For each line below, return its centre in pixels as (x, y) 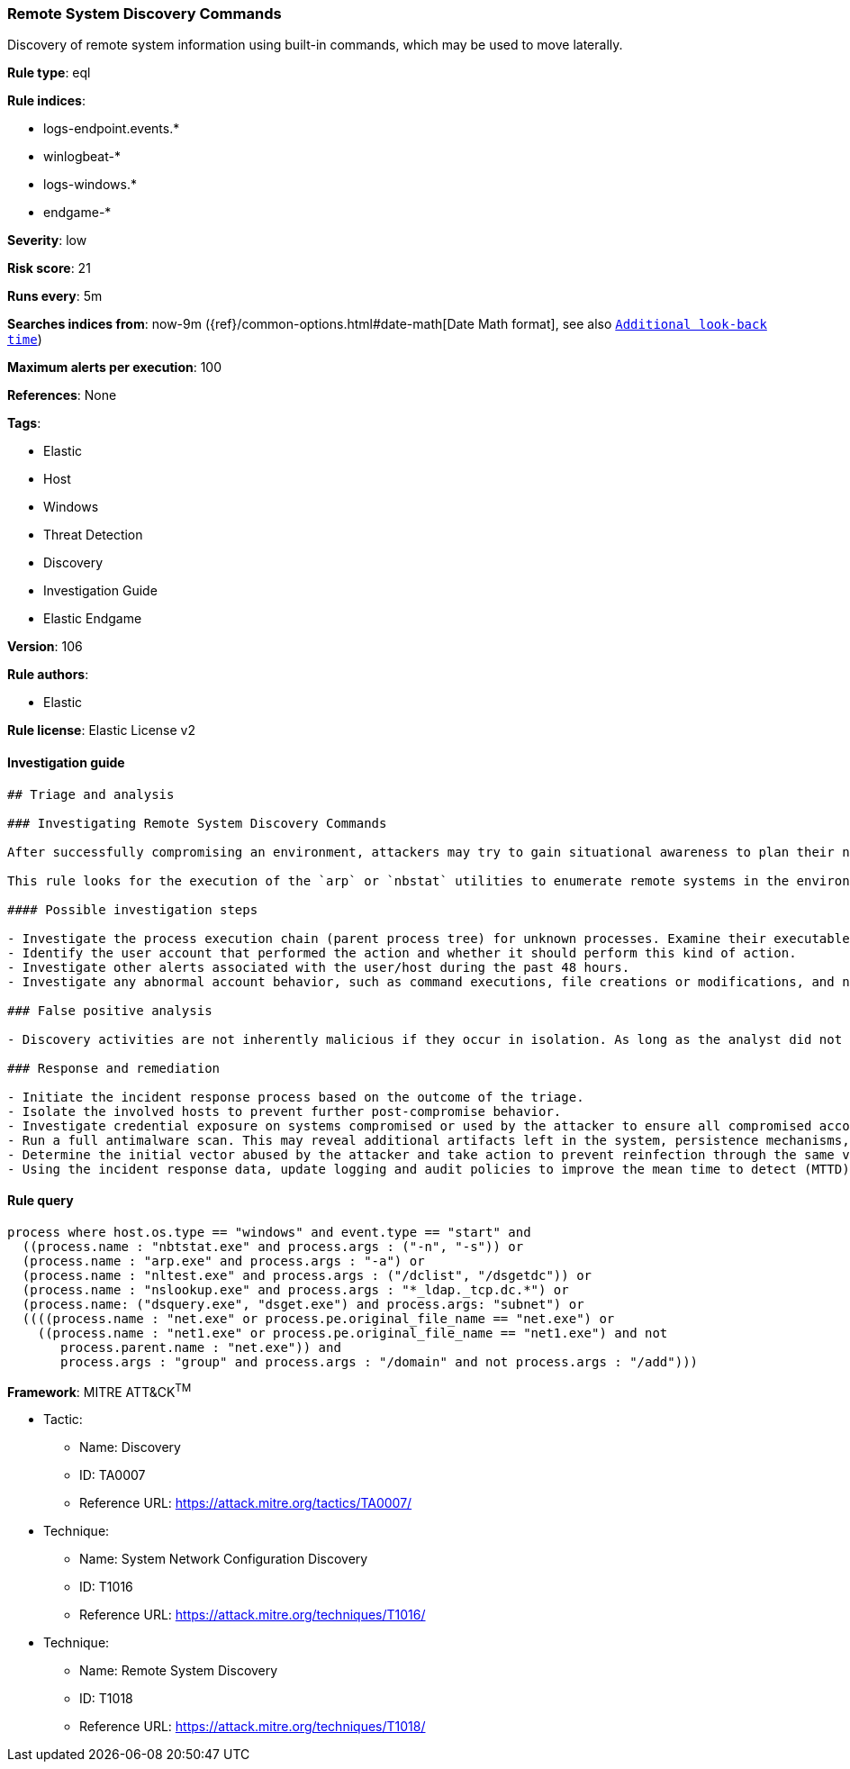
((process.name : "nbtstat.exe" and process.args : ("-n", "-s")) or (273, 1246)
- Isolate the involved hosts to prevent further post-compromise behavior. (285, 1111)
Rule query (41, 1201)
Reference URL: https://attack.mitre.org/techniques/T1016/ (253, 1615)
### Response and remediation (114, 1068)
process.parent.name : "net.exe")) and (201, 1347)
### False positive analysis (110, 1010)
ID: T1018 (106, 1699)
